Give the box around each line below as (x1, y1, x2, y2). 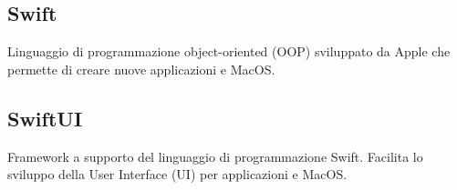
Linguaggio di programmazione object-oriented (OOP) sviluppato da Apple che (7, 42, 451, 61)
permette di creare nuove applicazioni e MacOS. (7, 59, 275, 78)
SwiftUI (7, 104, 83, 132)
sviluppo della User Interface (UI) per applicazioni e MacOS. (7, 165, 348, 184)
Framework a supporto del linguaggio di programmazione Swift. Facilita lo (7, 146, 423, 165)
